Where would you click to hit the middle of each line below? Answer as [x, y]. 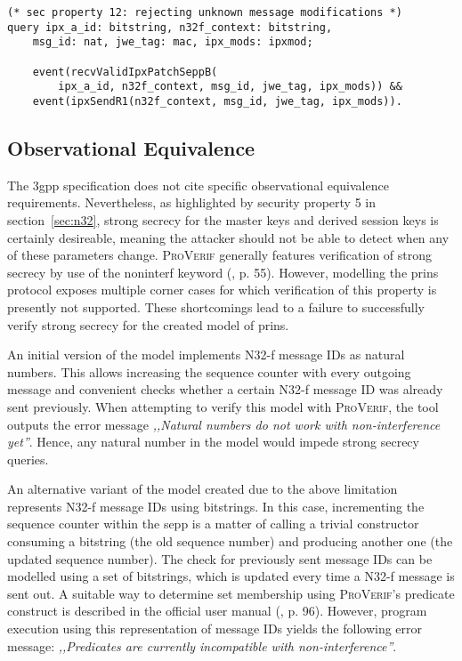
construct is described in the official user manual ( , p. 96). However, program [217, 611]
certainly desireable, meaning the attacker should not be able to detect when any [228, 237]
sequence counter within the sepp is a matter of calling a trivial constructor [213, 524]
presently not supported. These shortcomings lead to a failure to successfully [216, 306]
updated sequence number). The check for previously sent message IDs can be [220, 558]
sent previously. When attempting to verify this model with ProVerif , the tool [223, 406]
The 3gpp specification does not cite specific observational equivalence [198, 185]
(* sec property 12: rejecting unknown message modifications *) [205, 12]
